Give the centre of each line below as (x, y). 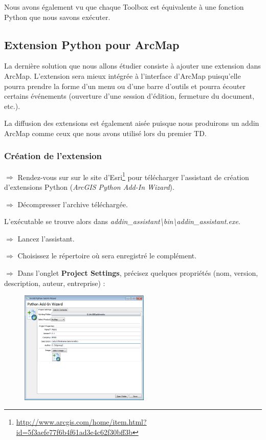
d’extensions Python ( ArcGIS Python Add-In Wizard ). (89, 187)
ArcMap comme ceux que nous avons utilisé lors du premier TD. (105, 133)
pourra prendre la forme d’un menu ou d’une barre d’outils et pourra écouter (125, 86)
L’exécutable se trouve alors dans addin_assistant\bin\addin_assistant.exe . (122, 221)
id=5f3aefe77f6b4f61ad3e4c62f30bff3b (74, 432)
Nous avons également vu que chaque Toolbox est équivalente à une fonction (124, 7)
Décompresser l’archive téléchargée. (73, 204)
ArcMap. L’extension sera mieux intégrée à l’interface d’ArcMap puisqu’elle (123, 75)
